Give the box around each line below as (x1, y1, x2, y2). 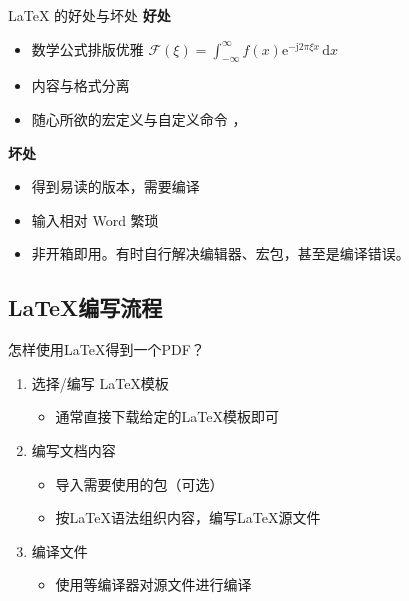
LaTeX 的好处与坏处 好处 (8, 5, 171, 25)
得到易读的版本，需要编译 (31, 176, 200, 197)
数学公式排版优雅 (31, 38, 144, 59)
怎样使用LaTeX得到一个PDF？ (8, 339, 205, 360)
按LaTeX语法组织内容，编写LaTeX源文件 (55, 507, 321, 528)
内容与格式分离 (31, 75, 130, 96)
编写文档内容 (31, 439, 116, 460)
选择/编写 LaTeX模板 (31, 372, 169, 393)
